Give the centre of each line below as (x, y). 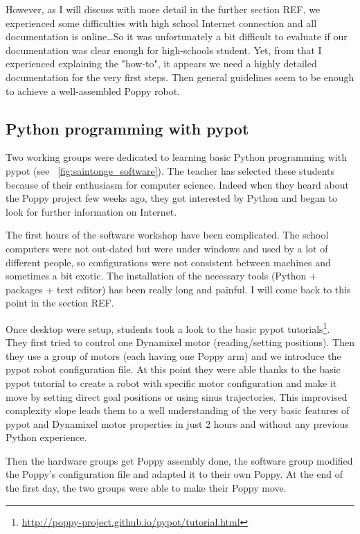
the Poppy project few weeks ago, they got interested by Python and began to (171, 198)
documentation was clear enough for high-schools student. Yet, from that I (164, 50)
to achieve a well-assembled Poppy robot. (93, 91)
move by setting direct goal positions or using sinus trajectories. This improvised (177, 396)
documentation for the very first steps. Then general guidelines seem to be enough (180, 77)
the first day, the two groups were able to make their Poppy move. (146, 488)
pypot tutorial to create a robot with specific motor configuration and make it (171, 382)
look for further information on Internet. (91, 211)
